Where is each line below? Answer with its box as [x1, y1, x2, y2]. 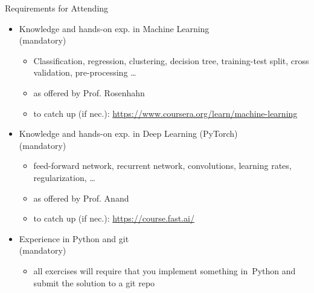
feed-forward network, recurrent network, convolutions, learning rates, [33, 159, 292, 172]
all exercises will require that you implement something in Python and [33, 264, 296, 277]
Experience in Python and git [19, 232, 129, 245]
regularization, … [33, 171, 95, 183]
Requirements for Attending [5, 2, 109, 14]
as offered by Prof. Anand [33, 191, 129, 204]
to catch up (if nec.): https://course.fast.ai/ [33, 212, 194, 225]
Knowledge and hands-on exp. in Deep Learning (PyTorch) [19, 127, 238, 140]
